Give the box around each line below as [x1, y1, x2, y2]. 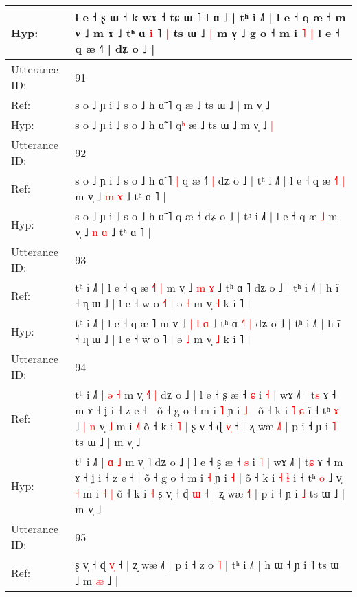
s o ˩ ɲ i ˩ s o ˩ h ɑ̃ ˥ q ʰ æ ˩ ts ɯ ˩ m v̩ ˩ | [75, 117, 274, 132]
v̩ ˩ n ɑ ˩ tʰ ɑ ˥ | [75, 224, 151, 239]
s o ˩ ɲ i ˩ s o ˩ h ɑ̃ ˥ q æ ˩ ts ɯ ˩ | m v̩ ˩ [75, 97, 270, 113]
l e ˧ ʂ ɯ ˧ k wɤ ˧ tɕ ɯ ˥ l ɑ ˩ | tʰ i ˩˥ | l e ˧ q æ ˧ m [75, 9, 346, 25]
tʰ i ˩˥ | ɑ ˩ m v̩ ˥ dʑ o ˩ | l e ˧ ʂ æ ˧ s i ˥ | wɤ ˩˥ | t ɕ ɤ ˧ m [75, 454, 343, 469]
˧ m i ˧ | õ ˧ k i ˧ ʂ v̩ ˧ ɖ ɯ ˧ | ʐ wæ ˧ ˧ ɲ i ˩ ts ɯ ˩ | [75, 485, 345, 501]
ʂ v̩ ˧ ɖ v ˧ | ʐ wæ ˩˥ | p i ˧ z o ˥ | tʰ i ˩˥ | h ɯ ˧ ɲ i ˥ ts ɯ [75, 557, 339, 572]
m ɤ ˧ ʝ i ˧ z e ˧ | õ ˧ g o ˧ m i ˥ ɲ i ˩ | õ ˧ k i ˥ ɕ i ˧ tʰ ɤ [75, 402, 339, 418]
